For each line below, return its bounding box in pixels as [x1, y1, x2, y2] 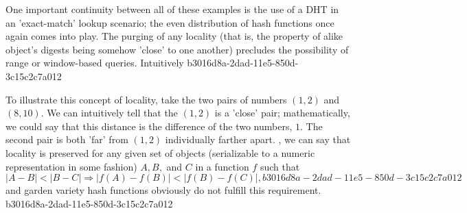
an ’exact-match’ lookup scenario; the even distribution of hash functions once [5, 15, 334, 29]
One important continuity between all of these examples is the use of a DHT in [5, 2, 339, 16]
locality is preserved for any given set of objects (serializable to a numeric [5, 145, 315, 160]
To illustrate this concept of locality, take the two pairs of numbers [5, 92, 287, 106]
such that [260, 159, 300, 173]
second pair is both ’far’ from [5, 132, 128, 147]
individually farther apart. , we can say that [165, 132, 351, 147]
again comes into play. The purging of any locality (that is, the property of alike [5, 29, 343, 43]
